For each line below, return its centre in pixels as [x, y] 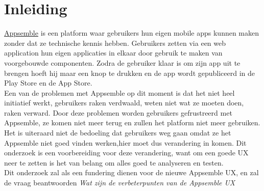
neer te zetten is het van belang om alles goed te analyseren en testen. [114, 162]
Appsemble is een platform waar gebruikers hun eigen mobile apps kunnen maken [132, 33]
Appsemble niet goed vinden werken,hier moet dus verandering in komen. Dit [125, 142]
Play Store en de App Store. [48, 83]
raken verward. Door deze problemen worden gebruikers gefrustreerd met [118, 112]
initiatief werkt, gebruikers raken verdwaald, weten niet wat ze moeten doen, [124, 103]
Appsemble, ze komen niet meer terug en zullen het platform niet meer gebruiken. [132, 122]
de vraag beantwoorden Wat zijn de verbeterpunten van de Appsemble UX [120, 183]
